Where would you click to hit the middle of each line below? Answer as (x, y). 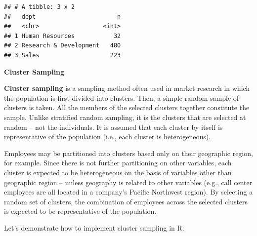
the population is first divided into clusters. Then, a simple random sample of (122, 98)
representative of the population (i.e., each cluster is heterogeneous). (107, 137)
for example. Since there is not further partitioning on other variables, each (118, 163)
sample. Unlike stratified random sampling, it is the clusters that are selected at (125, 117)
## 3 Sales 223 (63, 55)
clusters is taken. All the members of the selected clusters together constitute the (127, 107)
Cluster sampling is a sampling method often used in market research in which (127, 88)
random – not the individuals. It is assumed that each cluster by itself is (113, 127)
